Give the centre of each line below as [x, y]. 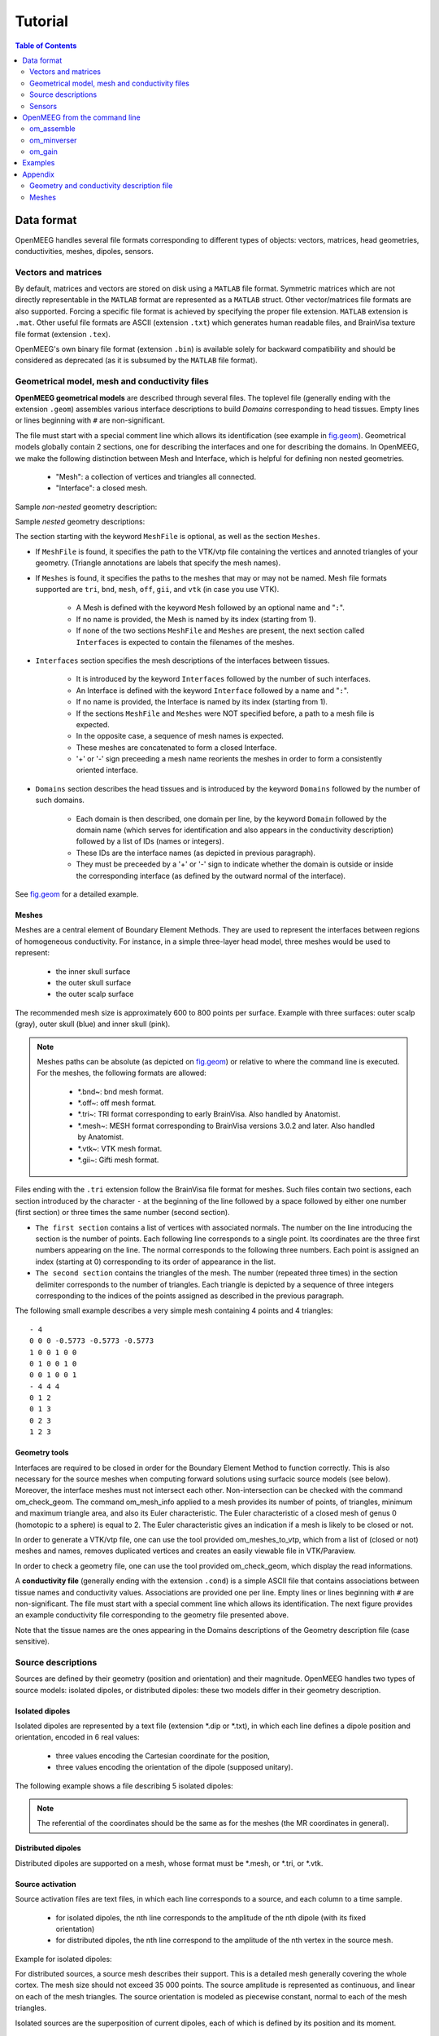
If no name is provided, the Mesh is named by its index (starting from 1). [196, 619]
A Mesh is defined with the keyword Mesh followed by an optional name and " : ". [210, 608]
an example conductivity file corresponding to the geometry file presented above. [152, 1615]
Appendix [38, 174]
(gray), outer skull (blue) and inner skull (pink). [93, 1024]
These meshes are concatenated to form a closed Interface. [176, 747]
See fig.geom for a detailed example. [77, 894]
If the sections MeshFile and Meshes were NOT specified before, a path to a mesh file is [225, 713]
